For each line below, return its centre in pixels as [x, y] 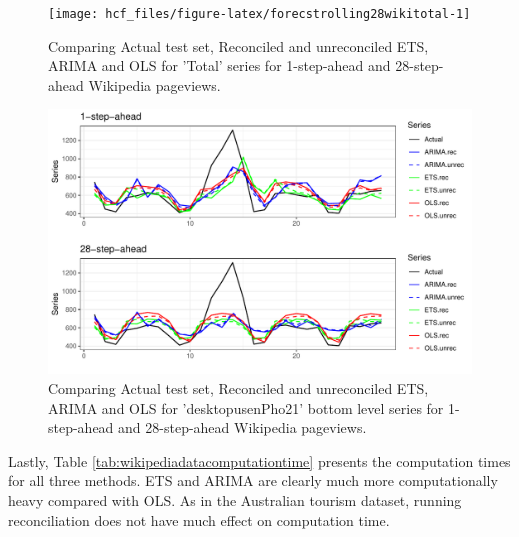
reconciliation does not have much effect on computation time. [199, 519]
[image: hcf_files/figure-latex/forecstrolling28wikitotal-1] [259, 14]
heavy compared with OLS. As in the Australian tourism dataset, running [235, 500]
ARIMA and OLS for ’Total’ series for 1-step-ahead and [219, 65]
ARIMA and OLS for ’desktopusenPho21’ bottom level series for [246, 407]
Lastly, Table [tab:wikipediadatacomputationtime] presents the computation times [259, 460]
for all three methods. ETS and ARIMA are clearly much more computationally [253, 480]
